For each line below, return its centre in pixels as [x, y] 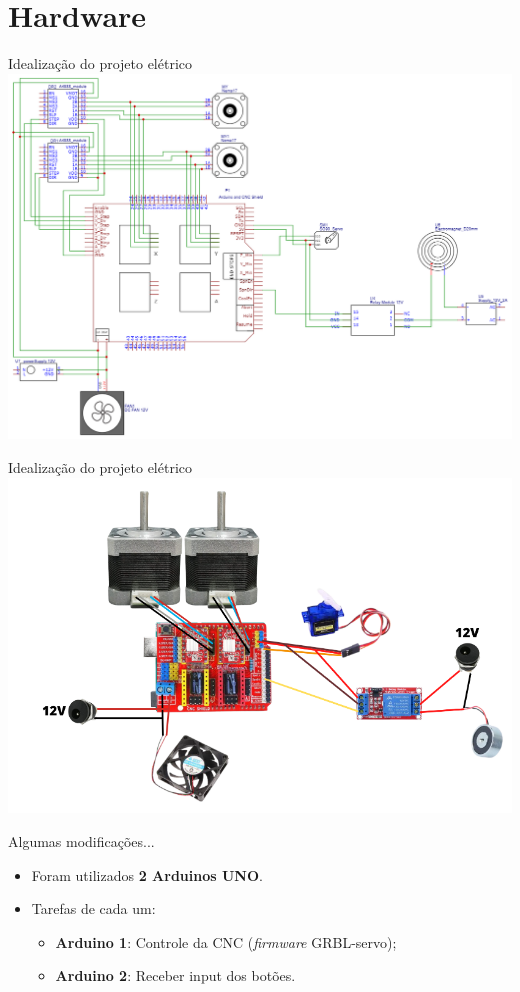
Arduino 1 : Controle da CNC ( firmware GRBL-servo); [226, 941]
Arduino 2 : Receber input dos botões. [175, 975]
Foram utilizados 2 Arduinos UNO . [147, 874]
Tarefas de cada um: [93, 908]
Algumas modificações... [81, 840]
